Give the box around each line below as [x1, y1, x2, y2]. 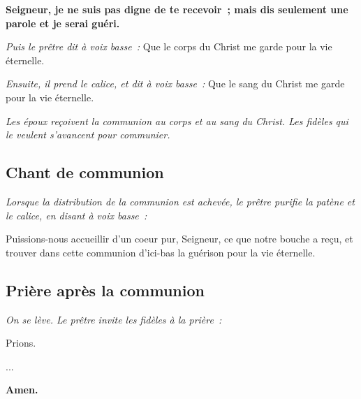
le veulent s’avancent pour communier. [6, 127, 170, 142]
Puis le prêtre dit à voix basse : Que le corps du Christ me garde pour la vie [6, 39, 332, 54]
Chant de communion [6, 161, 164, 183]
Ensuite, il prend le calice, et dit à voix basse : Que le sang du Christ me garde [6, 76, 345, 91]
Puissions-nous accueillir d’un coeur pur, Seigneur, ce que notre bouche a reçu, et [6, 231, 353, 246]
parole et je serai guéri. [6, 15, 120, 30]
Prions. [6, 335, 36, 350]
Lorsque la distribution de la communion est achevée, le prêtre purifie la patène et [6, 194, 355, 208]
